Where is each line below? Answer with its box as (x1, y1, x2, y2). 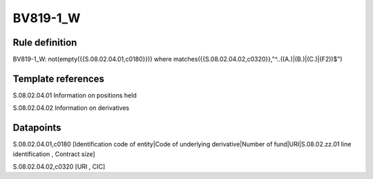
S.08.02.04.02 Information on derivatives (12, 104, 130, 112)
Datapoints (12, 122, 61, 134)
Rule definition (12, 37, 77, 48)
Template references (12, 73, 105, 84)
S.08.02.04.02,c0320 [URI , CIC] (12, 162, 106, 171)
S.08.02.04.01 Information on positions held (12, 91, 137, 100)
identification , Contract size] (12, 149, 96, 158)
